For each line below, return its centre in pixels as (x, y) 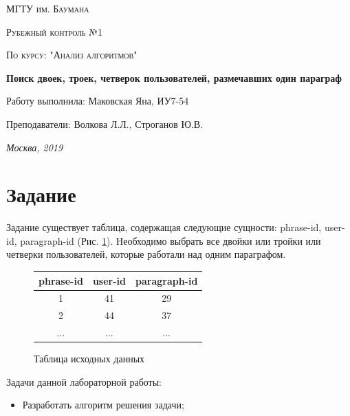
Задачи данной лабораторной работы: (84, 381)
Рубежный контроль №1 (54, 31)
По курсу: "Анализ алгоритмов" (72, 55)
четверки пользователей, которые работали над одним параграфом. (146, 254)
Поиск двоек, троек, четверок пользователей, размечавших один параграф (174, 77)
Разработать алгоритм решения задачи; (103, 405)
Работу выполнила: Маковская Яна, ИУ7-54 (98, 101)
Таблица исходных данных (89, 359)
